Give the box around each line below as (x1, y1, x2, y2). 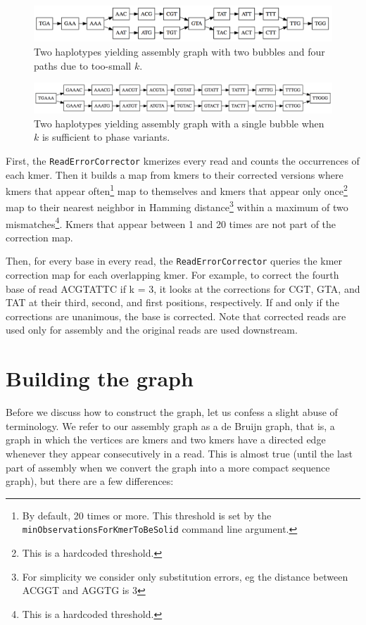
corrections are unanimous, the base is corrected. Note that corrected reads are (6, 308, 346, 323)
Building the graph (6, 364, 194, 393)
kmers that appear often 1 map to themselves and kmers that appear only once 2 (6, 182, 348, 198)
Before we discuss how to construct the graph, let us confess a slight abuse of (6, 405, 338, 419)
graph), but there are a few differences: (6, 474, 174, 488)
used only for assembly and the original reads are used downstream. (6, 322, 298, 337)
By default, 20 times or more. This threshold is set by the (22, 507, 272, 522)
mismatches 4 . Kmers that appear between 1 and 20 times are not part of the (6, 214, 336, 231)
